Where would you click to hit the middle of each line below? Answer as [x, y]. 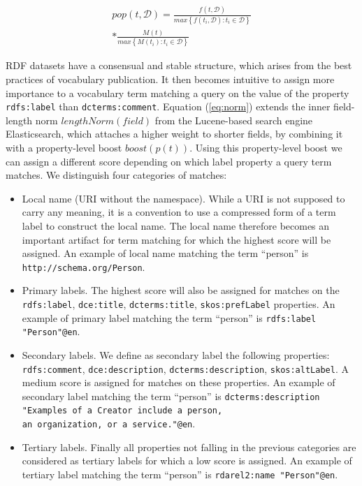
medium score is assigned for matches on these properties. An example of [179, 382]
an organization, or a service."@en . [109, 424]
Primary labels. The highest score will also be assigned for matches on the [181, 290]
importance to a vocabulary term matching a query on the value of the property [178, 93]
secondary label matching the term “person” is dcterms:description [171, 396]
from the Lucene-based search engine [234, 120]
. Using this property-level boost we [266, 147]
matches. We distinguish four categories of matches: [116, 175]
